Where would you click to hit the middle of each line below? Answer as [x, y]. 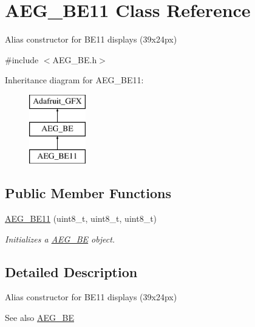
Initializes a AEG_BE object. [60, 239]
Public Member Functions [88, 193]
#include [22, 59]
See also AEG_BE [39, 318]
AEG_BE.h [75, 59]
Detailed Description [71, 271]
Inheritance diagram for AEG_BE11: [74, 80]
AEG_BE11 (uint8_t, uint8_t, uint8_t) [81, 219]
